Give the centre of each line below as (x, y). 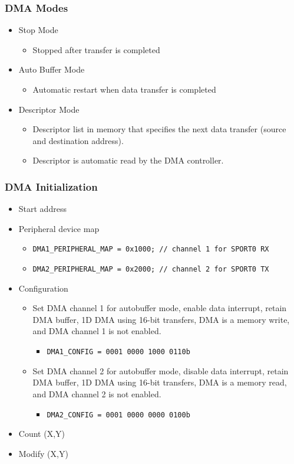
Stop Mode (38, 30)
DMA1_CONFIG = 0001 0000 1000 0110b (118, 352)
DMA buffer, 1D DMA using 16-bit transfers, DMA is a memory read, (160, 382)
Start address (42, 209)
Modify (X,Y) (43, 453)
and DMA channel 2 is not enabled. (97, 393)
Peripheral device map (59, 228)
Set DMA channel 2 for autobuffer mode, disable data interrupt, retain (161, 370)
